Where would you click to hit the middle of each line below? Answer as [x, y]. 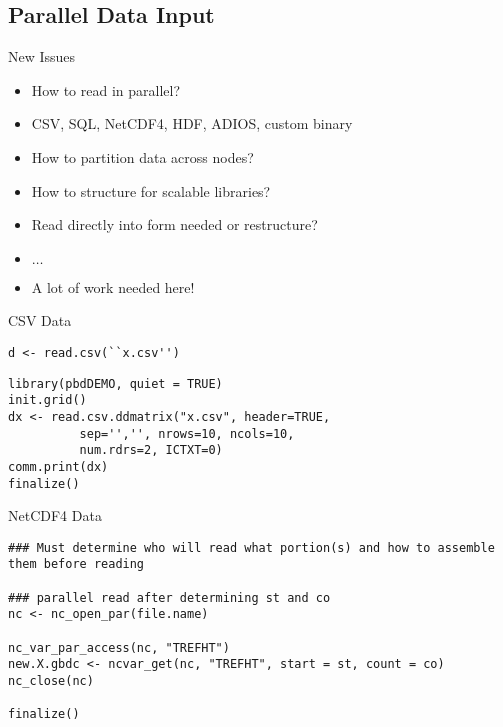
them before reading [76, 564]
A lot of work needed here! [113, 286]
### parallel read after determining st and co [169, 597]
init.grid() [47, 400]
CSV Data [40, 320]
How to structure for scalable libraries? [151, 190]
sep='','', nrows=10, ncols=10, [187, 433]
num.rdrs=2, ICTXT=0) [151, 450]
